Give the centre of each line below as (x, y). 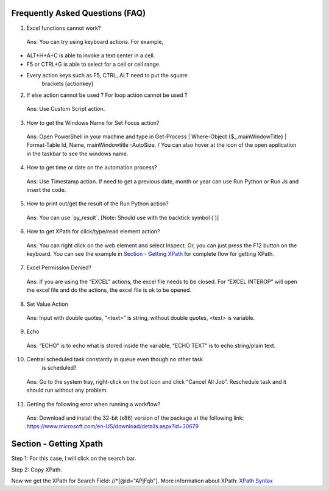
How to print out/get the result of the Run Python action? (97, 203)
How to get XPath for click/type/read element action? (93, 231)
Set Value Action (47, 304)
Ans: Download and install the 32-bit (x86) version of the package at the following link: (135, 418)
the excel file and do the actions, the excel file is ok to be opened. (109, 290)
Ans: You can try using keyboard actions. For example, (95, 41)
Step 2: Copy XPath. (37, 470)
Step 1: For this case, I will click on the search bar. (74, 458)
